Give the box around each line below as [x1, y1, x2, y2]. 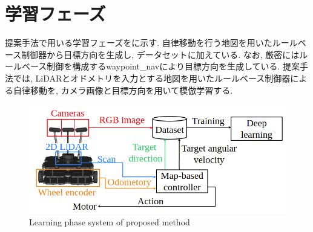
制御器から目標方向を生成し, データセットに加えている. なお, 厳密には [21, 48, 300, 60]
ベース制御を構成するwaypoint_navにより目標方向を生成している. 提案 [21, 60, 300, 72]
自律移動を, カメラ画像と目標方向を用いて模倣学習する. [13, 83, 233, 96]
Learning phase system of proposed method [29, 215, 190, 228]
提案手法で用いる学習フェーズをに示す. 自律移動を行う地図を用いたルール [5, 36, 298, 49]
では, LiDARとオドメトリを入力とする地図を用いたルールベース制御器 [13, 71, 291, 84]
